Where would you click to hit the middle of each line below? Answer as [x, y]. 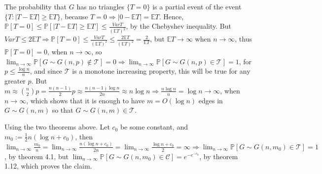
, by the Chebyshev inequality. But [179, 26]
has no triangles [101, 6]
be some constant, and [154, 127]
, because [74, 16]
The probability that [36, 6]
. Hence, [171, 16]
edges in [211, 100]
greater [15, 80]
